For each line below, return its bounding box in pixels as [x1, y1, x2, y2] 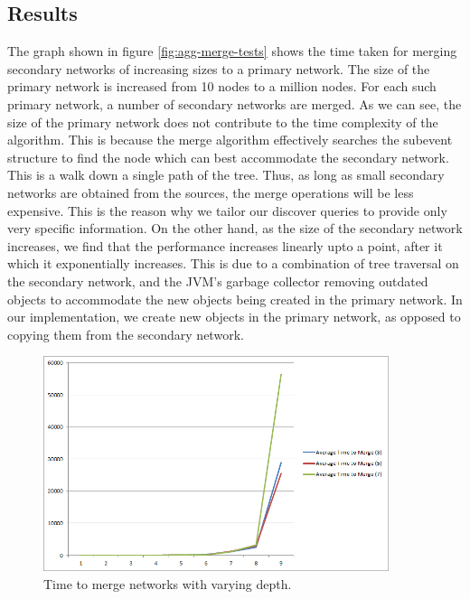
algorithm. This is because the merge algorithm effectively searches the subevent [7, 130, 453, 149]
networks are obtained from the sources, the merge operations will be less [7, 183, 414, 201]
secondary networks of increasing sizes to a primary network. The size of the [7, 59, 430, 78]
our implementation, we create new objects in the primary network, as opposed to [7, 307, 461, 326]
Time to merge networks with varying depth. [43, 574, 292, 593]
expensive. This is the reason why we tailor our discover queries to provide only [7, 201, 447, 220]
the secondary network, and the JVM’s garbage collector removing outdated [7, 271, 428, 290]
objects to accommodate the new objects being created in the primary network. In [7, 289, 463, 308]
